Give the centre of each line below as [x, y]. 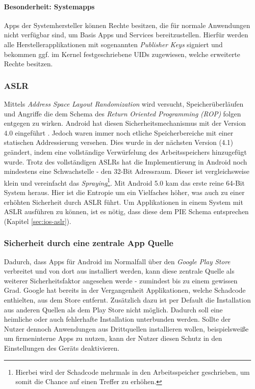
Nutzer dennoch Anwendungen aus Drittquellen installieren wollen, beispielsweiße [126, 328]
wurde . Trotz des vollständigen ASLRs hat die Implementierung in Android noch [126, 161]
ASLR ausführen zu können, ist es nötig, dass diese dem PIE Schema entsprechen [127, 211]
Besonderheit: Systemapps [49, 6]
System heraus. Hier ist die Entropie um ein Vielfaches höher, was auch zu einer [124, 192]
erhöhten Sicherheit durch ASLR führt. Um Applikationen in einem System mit [124, 202]
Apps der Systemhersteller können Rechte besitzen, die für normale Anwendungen [127, 25]
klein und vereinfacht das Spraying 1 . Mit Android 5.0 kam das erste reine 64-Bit [124, 182]
